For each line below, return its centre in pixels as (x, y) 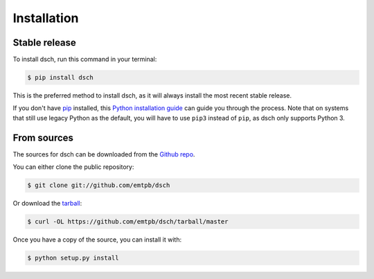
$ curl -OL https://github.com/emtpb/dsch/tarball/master (128, 222)
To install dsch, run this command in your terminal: (85, 60)
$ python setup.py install (73, 258)
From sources (43, 137)
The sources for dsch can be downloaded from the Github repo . (104, 154)
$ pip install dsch (60, 78)
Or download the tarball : (47, 204)
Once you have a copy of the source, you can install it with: (97, 240)
